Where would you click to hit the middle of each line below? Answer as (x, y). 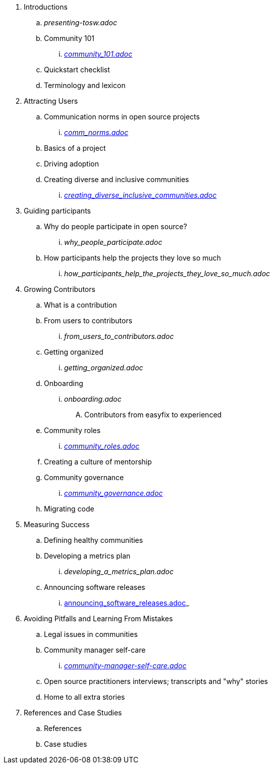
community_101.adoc (98, 54)
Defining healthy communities (94, 540)
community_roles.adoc (102, 446)
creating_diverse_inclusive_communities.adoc (141, 195)
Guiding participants (57, 211)
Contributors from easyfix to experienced (153, 415)
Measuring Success (57, 524)
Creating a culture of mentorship (98, 462)
